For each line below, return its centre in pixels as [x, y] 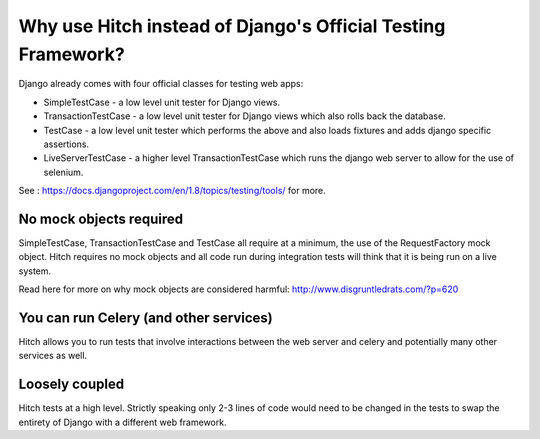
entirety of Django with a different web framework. [122, 422]
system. [35, 271]
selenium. [63, 172]
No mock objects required [101, 218]
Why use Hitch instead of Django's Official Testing [232, 26]
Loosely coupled [71, 384]
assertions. [66, 144]
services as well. [53, 356]
